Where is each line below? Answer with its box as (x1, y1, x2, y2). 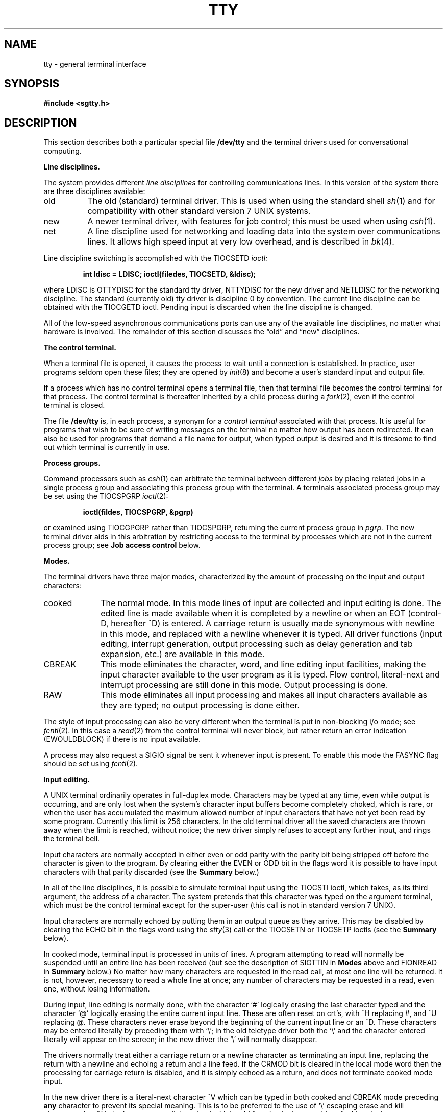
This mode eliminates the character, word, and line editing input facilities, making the (101, 659, 426, 670)
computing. (43, 147, 82, 156)
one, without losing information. (43, 984, 150, 994)
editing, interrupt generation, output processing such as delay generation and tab (101, 639, 413, 649)
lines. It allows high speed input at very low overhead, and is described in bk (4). (87, 236, 394, 247)
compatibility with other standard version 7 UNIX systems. (87, 206, 311, 216)
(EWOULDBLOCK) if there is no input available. (43, 735, 201, 744)
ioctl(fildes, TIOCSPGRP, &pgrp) (83, 507, 193, 517)
